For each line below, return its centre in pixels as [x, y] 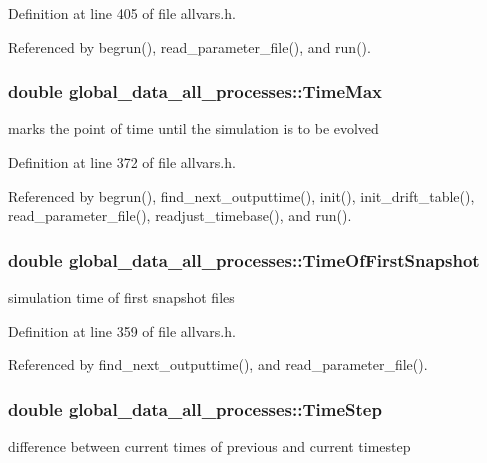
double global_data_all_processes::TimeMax [195, 91]
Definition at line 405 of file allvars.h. [122, 13]
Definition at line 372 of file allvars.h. [122, 162]
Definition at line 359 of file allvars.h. [122, 330]
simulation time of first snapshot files [121, 297]
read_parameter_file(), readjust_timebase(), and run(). [180, 215]
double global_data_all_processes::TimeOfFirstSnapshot [244, 259]
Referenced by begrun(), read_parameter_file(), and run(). [189, 46]
